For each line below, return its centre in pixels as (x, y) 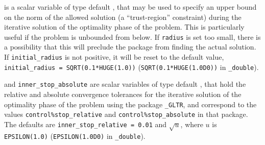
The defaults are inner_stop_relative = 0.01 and (86, 124)
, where (192, 124)
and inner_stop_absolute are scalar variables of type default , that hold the (125, 84)
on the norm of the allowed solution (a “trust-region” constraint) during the (123, 17)
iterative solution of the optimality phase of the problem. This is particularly (124, 27)
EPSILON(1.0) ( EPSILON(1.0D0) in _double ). (75, 136)
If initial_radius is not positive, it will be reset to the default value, (114, 57)
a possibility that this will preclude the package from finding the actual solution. (130, 47)
